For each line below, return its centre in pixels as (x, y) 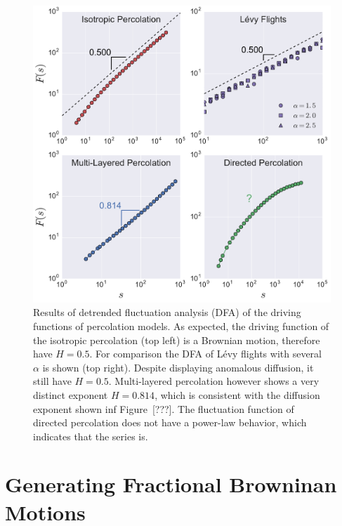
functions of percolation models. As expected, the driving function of (181, 326)
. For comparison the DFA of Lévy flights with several (205, 354)
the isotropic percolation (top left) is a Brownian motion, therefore (177, 340)
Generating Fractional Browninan (171, 484)
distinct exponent (71, 394)
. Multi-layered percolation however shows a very (214, 381)
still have (52, 381)
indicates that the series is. (91, 436)
